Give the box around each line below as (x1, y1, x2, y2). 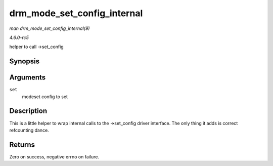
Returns (9, 140, 35, 149)
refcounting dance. (9, 127, 49, 133)
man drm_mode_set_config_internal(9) (9, 25, 90, 31)
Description (9, 107, 48, 115)
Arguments (9, 73, 46, 82)
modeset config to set (22, 94, 68, 100)
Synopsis (9, 57, 40, 66)
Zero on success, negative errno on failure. (9, 153, 100, 159)
